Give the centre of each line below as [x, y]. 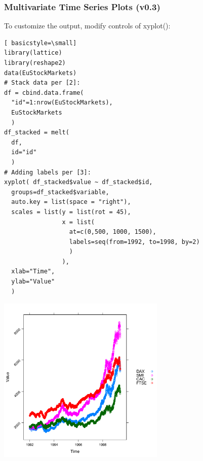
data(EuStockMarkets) [40, 73]
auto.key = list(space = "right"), [71, 202]
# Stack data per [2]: [42, 83]
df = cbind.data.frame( [44, 93]
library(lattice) [33, 53]
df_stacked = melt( [37, 133]
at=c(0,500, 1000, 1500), [113, 232]
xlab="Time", [33, 272]
